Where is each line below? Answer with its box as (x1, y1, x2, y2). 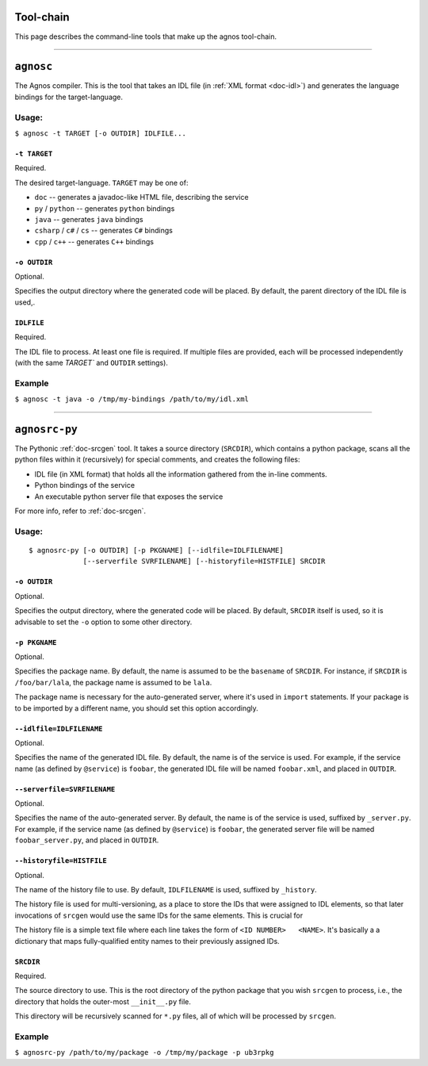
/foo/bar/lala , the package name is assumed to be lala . (14, 677, 212, 687)
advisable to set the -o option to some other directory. (14, 617, 193, 627)
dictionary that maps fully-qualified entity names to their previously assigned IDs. (14, 936, 281, 945)
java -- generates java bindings (34, 214, 143, 224)
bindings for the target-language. (14, 92, 123, 102)
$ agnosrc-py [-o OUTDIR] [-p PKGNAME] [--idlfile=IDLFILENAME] (29, 546, 285, 554)
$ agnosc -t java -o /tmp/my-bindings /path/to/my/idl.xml (14, 395, 250, 404)
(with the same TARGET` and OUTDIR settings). (14, 358, 168, 368)
